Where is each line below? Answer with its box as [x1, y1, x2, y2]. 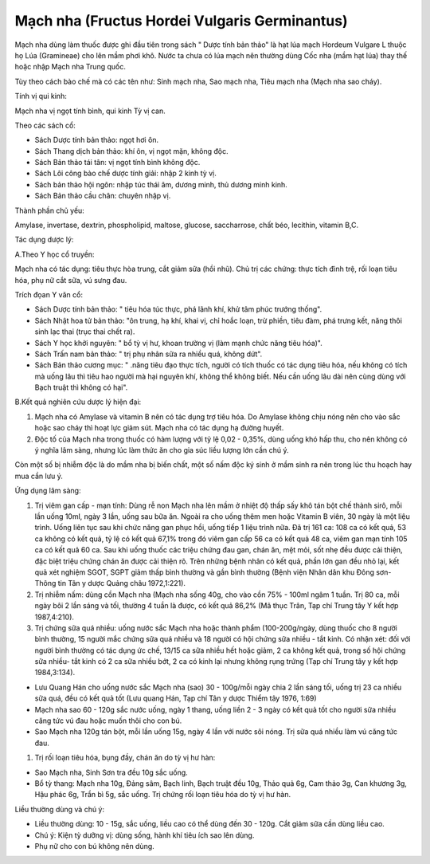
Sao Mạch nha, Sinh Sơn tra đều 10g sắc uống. [34, 768, 189, 777]
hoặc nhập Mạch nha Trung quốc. [14, 62, 127, 72]
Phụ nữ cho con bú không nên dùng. [34, 841, 154, 850]
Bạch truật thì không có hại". [34, 383, 128, 392]
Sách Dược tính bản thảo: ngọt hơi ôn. [34, 135, 159, 145]
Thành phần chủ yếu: [14, 206, 85, 215]
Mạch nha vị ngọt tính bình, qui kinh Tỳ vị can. [14, 106, 166, 116]
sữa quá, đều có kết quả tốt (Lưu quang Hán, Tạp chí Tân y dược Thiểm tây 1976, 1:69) [34, 693, 318, 703]
